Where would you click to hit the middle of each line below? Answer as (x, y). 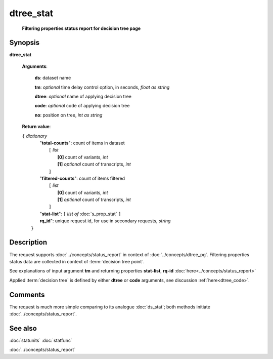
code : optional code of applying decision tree (82, 106)
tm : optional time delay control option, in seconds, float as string (102, 87)
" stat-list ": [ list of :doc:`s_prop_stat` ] (80, 214)
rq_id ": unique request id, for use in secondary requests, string (105, 221)
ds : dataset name (53, 78)
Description (28, 242)
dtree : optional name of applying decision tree (83, 97)
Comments (27, 294)
